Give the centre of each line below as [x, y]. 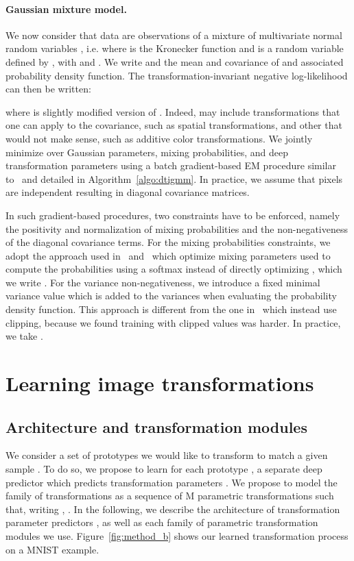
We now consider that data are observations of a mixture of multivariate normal [174, 35]
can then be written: [48, 89]
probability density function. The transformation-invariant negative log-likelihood [177, 75]
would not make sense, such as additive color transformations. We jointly [159, 138]
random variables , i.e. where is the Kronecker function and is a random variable [175, 48]
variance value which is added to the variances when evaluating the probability [171, 296]
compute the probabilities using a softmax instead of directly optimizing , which [174, 269]
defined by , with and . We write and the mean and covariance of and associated [175, 61]
